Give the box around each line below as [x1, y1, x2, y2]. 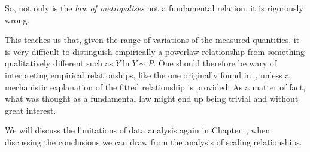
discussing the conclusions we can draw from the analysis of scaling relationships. [5, 135, 302, 148]
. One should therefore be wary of [153, 57, 277, 69]
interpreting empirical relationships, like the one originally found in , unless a [5, 68, 290, 81]
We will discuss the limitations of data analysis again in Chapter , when [5, 124, 271, 136]
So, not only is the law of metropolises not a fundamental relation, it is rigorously [5, 2, 303, 14]
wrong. [5, 13, 30, 26]
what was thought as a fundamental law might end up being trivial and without [5, 92, 299, 105]
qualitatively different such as [5, 57, 113, 69]
